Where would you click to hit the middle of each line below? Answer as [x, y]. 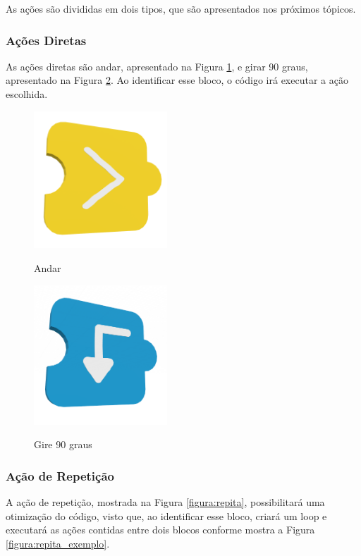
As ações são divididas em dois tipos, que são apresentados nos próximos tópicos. [181, 8]
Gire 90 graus [63, 444]
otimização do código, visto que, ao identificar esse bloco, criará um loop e [166, 515]
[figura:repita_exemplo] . [58, 543]
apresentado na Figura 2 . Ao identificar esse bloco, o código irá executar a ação [177, 80]
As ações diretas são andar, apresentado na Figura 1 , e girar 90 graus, [157, 66]
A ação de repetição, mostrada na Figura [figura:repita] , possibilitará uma [165, 502]
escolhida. [27, 94]
